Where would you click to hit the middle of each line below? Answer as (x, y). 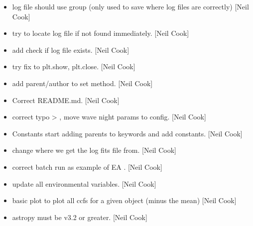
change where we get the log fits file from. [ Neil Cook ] (94, 150)
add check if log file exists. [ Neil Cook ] (71, 50)
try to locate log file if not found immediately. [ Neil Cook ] (101, 33)
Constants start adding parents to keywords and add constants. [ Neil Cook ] (127, 133)
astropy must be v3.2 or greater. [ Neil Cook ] (80, 217)
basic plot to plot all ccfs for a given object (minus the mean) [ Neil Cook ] (124, 200)
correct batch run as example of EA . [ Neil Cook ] (87, 167)
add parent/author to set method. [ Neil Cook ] (82, 83)
